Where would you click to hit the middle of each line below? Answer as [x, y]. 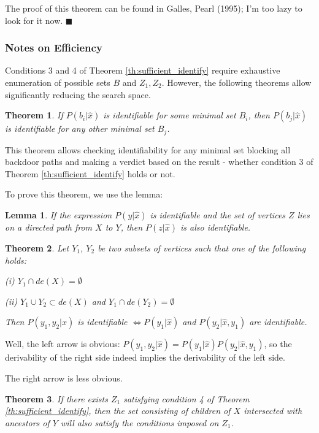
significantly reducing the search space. [78, 94]
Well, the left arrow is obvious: [63, 344]
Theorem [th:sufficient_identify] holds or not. [90, 173]
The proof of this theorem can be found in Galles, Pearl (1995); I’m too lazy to [154, 8]
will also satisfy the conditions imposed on [140, 422]
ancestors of [27, 422]
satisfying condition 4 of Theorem [186, 398]
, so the [278, 344]
